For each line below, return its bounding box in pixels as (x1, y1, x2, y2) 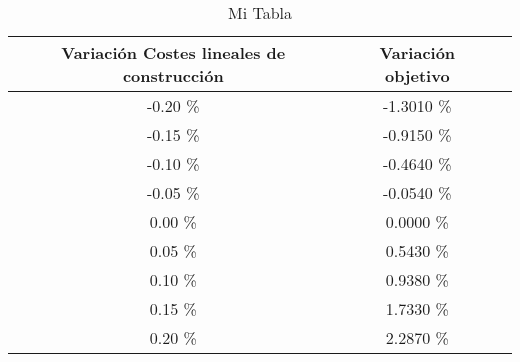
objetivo (384, 64, 450, 87)
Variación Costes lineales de (61, 41, 286, 64)
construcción (122, 64, 224, 87)
